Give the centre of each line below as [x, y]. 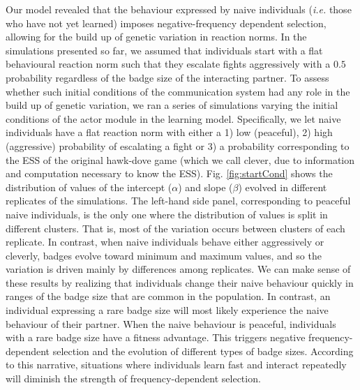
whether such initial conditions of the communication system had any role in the [178, 91]
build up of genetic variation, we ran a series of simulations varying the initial [172, 105]
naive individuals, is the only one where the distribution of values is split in [167, 214]
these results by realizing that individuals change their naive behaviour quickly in [180, 282]
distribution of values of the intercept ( [89, 187]
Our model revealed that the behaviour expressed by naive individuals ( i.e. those [179, 9]
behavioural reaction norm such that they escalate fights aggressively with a [168, 64]
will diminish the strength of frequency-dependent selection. [133, 378]
